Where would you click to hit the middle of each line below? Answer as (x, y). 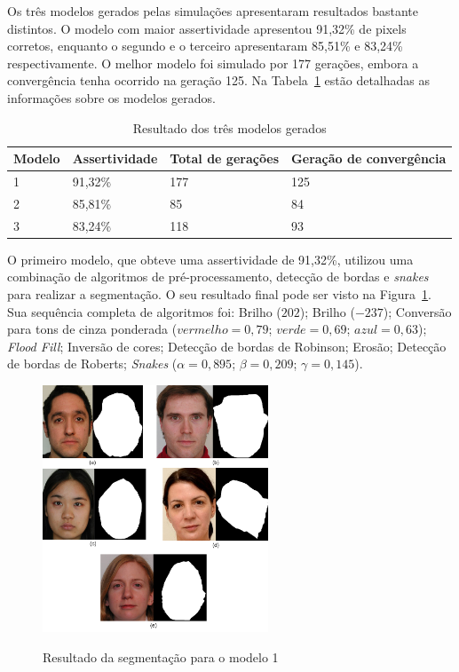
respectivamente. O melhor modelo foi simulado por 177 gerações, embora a (213, 63)
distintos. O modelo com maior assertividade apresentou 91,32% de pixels (207, 28)
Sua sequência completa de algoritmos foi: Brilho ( (144, 311)
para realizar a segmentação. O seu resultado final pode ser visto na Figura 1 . (219, 293)
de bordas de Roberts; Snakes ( (92, 364)
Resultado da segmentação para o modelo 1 (161, 656)
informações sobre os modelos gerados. (111, 97)
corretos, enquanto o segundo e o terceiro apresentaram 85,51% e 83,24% (205, 46)
